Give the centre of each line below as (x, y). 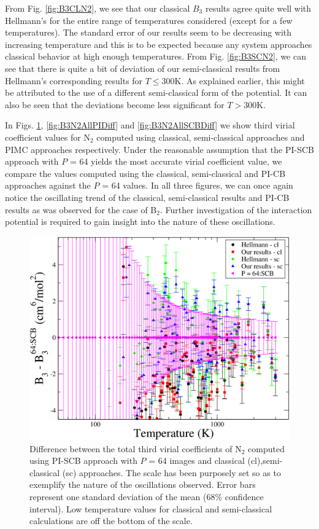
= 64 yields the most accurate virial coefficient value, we (176, 161)
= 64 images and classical (197, 460)
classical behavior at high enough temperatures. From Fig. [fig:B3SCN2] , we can (156, 56)
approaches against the (48, 185)
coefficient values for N (48, 137)
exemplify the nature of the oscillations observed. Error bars (143, 484)
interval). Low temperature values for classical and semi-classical (151, 508)
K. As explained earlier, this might (240, 80)
